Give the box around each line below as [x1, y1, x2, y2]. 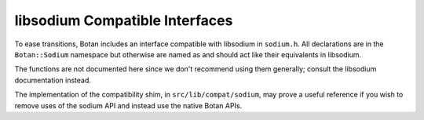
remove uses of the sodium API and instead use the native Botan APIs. [14, 100, 243, 110]
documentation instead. [14, 75, 92, 85]
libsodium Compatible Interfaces [14, 12, 233, 29]
